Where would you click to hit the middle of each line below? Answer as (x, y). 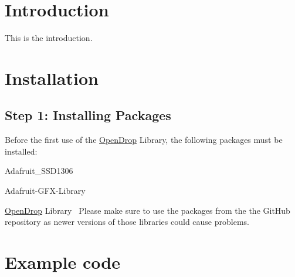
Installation (52, 78)
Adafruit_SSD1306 (39, 171)
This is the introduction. (49, 38)
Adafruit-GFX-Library (45, 191)
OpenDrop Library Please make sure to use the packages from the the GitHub (147, 210)
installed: (21, 151)
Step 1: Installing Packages (88, 115)
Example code (62, 262)
